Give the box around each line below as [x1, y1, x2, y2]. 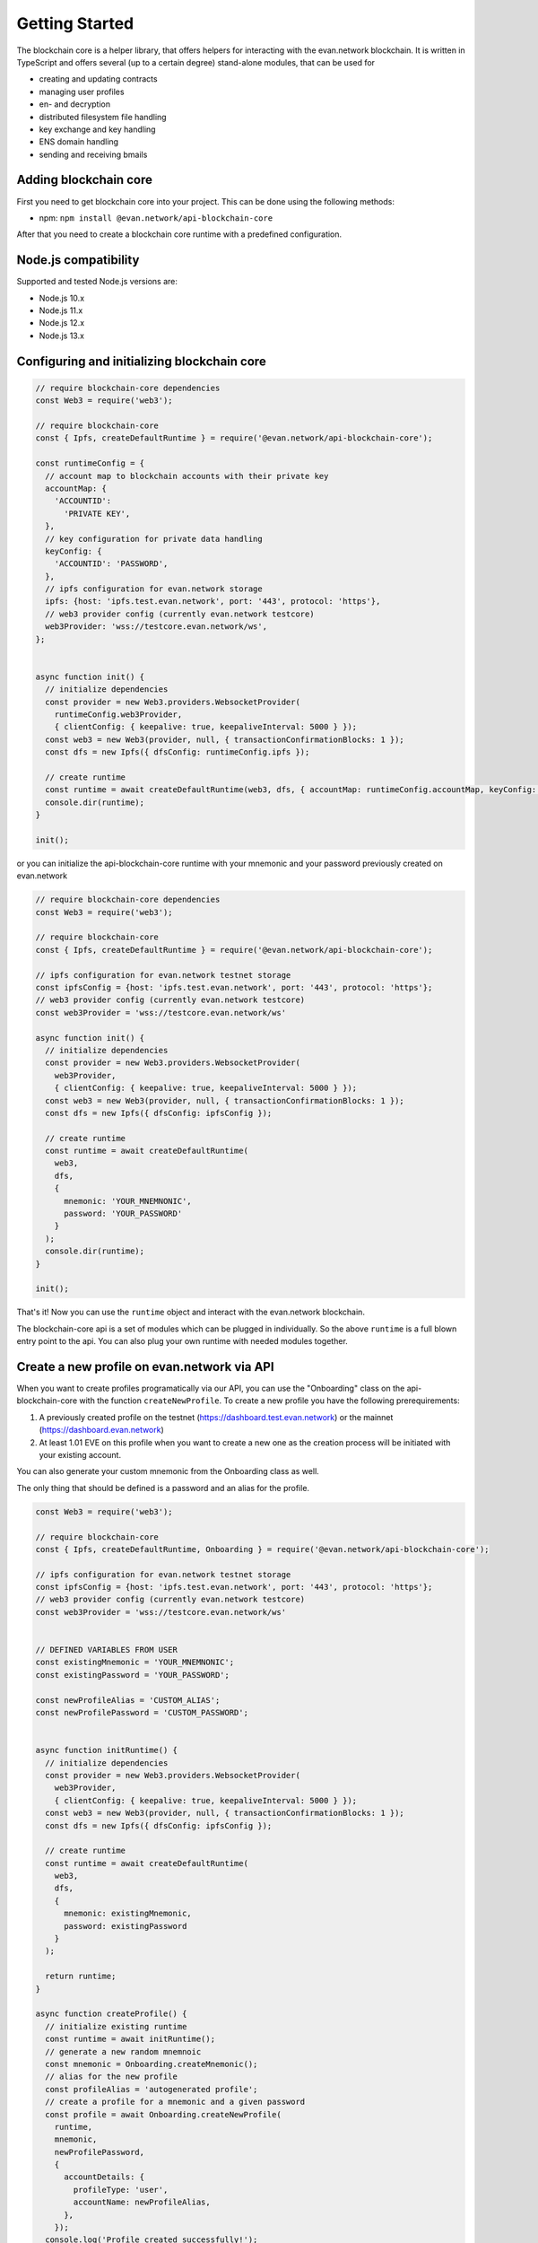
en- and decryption [39, 99, 111, 109]
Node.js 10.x [39, 292, 85, 303]
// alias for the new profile [45, 2072, 178, 2082]
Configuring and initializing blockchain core [16, 353, 266, 369]
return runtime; [45, 1971, 117, 1982]
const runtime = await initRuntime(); [45, 2034, 215, 2045]
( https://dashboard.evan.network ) [39, 1425, 165, 1436]
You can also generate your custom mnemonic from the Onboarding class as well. [16, 1466, 320, 1477]
